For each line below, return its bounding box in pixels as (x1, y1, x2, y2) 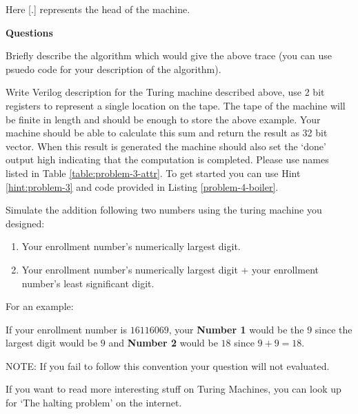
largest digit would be (6, 335, 98, 350)
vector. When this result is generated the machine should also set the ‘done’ (6, 138, 326, 153)
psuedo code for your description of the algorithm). (6, 61, 221, 76)
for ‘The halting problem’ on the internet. (6, 395, 182, 410)
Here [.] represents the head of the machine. (6, 2, 190, 16)
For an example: (6, 299, 74, 313)
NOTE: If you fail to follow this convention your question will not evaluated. (6, 358, 330, 373)
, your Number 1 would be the (168, 322, 304, 336)
